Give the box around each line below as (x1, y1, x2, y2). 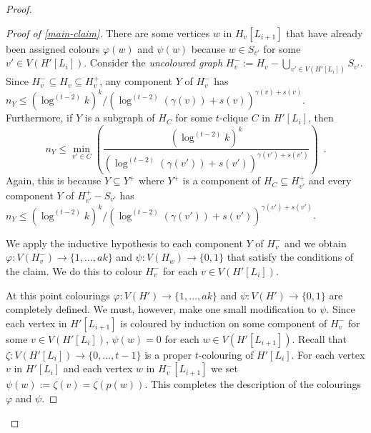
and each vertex (63, 361, 133, 376)
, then (308, 110, 334, 125)
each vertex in (6, 315, 67, 330)
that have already (286, 25, 363, 40)
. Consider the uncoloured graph (84, 55, 223, 70)
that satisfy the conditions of (227, 249, 354, 264)
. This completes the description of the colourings (144, 377, 361, 392)
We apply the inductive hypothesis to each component (6, 235, 243, 250)
